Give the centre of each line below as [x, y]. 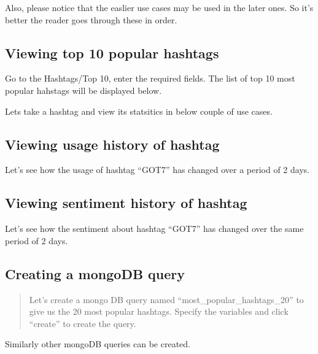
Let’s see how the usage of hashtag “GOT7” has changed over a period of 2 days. [157, 170]
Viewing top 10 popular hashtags [112, 52]
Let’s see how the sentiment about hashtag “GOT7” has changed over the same [154, 229]
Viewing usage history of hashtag [112, 144]
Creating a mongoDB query [95, 273]
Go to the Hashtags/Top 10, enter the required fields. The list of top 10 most [150, 78]
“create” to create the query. [83, 323]
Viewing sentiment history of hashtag [126, 203]
